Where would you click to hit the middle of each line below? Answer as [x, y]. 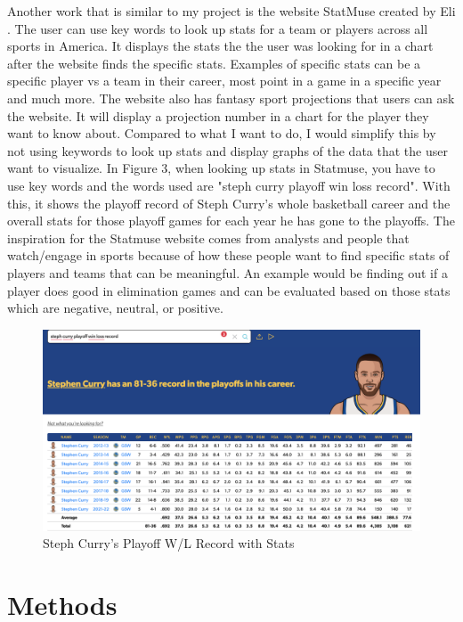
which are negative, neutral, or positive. [115, 308]
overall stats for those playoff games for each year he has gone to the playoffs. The [231, 221]
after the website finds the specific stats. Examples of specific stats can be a [214, 63]
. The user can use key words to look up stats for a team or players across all [218, 28]
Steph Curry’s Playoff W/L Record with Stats [169, 543]
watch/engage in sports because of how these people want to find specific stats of [228, 255]
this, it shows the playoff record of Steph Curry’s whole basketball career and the [229, 203]
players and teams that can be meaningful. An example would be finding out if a [227, 272]
